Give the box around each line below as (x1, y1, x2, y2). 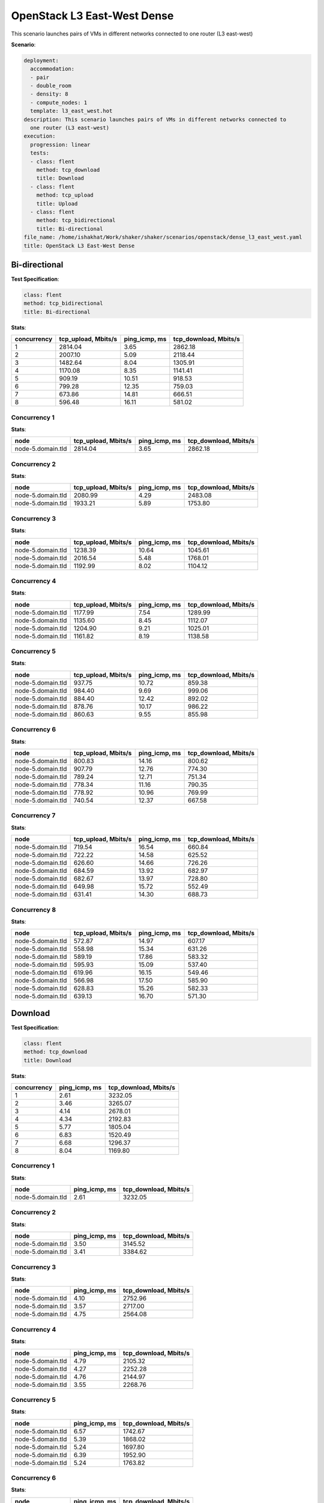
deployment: (23, 57, 59, 64)
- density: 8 (30, 91, 68, 97)
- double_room (30, 82, 72, 90)
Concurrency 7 (11, 812, 56, 820)
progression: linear (30, 141, 91, 148)
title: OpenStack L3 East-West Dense (23, 242, 135, 249)
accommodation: (30, 66, 75, 72)
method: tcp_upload (36, 192, 94, 198)
